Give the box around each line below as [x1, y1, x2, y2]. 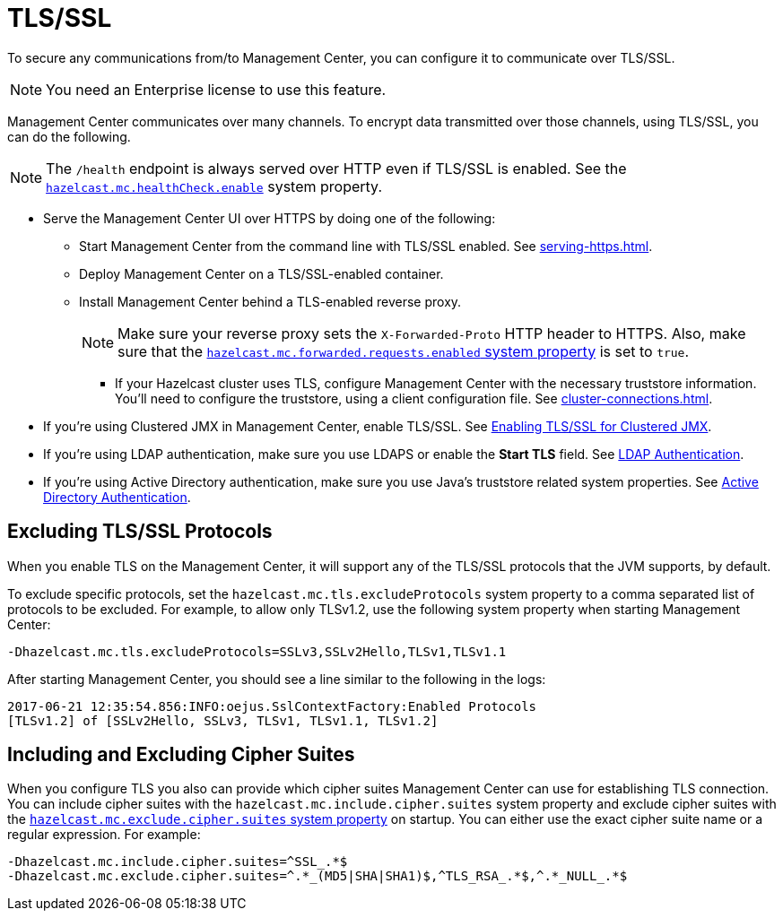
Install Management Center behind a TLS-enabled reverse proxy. [79, 293, 462, 309]
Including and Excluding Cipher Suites [7, 743, 355, 766]
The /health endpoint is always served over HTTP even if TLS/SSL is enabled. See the [46, 159, 627, 178]
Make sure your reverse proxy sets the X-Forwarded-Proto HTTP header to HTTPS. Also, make [117, 324, 746, 342]
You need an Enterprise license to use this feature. [46, 80, 387, 99]
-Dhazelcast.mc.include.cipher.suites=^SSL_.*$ [7, 854, 348, 870]
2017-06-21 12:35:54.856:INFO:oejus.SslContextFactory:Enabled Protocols [7, 698, 537, 714]
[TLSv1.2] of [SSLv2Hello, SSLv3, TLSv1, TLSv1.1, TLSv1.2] [7, 713, 439, 728]
